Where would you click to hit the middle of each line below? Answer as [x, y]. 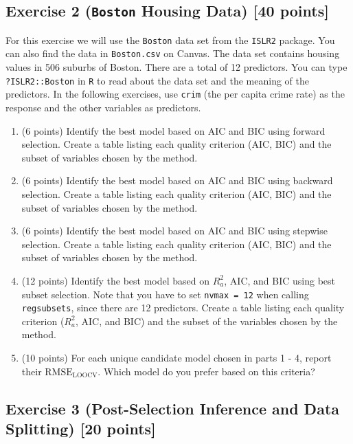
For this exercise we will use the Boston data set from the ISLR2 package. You [170, 40]
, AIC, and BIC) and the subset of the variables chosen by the [206, 321]
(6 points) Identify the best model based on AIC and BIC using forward [173, 130]
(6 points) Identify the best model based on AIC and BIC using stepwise [174, 231]
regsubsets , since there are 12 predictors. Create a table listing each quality [183, 308]
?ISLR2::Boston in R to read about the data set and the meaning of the [157, 80]
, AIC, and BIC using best [280, 280]
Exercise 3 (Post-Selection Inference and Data [173, 408]
